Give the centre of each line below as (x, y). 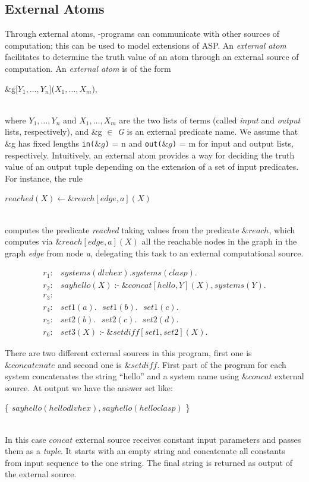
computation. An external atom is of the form (88, 68)
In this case (26, 439)
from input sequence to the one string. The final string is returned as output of (149, 462)
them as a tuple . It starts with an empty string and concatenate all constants (145, 451)
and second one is (90, 364)
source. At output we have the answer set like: (89, 387)
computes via (29, 241)
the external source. (41, 474)
